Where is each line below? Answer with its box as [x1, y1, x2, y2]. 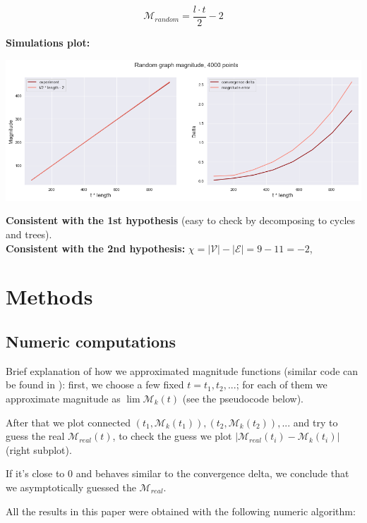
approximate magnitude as [6, 391, 121, 406]
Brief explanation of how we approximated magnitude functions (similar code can [6, 363, 359, 378]
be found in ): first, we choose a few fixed [6, 377, 184, 392]
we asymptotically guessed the [6, 480, 136, 494]
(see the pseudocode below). [182, 391, 303, 406]
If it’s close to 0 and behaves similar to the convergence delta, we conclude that [6, 466, 349, 481]
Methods [6, 282, 93, 311]
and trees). [6, 227, 52, 242]
